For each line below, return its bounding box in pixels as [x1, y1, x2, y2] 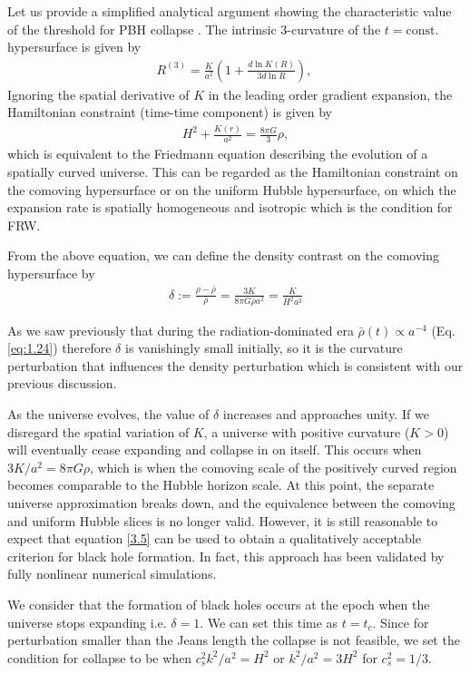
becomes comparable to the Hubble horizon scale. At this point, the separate [7, 475, 435, 494]
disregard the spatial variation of [7, 422, 190, 441]
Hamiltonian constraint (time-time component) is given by [7, 103, 332, 122]
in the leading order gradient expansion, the [208, 84, 453, 103]
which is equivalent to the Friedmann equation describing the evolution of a [7, 144, 428, 163]
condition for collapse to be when [7, 648, 192, 667]
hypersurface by [7, 264, 95, 283]
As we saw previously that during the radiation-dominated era [7, 320, 354, 339]
